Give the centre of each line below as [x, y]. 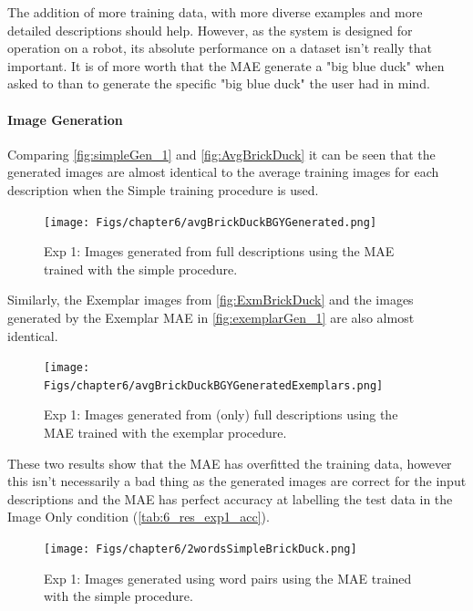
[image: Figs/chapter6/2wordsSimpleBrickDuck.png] [201, 549]
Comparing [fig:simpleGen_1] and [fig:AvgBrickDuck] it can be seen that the [221, 154]
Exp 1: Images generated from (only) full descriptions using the [221, 414]
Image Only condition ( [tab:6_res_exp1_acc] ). [139, 517]
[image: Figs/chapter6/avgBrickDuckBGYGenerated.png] [211, 222]
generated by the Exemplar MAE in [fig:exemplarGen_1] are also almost [211, 317]
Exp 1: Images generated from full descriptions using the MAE [219, 251]
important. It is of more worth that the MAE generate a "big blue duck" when [226, 65]
